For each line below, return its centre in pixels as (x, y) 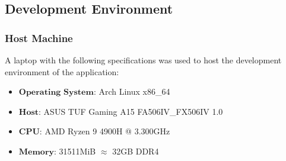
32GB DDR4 (136, 151)
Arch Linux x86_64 (134, 91)
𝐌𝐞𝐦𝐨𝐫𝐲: (37, 152)
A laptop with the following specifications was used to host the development (143, 60)
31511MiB (77, 151)
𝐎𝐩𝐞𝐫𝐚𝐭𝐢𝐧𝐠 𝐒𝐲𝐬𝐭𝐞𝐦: (57, 93)
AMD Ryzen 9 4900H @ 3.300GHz (107, 131)
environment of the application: (62, 71)
